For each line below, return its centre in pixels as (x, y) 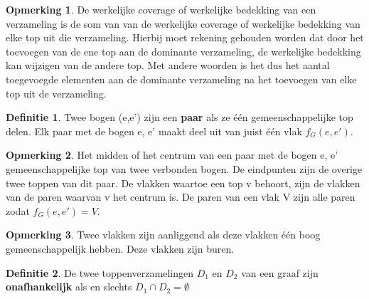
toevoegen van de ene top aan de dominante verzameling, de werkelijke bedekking (183, 51)
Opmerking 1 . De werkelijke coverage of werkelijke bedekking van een (161, 9)
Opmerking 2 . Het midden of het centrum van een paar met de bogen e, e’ (172, 155)
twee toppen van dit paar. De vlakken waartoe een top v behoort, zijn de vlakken (183, 183)
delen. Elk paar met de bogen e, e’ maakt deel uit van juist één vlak (154, 131)
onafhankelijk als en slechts (69, 287)
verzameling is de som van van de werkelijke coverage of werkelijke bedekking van (183, 23)
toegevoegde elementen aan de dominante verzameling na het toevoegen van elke (181, 79)
